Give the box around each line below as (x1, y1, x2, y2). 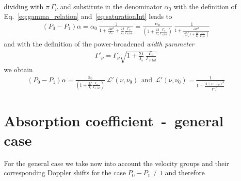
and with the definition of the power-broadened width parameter (4, 39, 194, 49)
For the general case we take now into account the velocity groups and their (4, 158, 229, 168)
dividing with (4, 1, 44, 11)
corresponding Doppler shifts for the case (4, 167, 126, 178)
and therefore (165, 167, 205, 178)
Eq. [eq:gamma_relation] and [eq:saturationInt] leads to (4, 11, 172, 21)
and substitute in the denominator (60, 1, 162, 11)
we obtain (4, 64, 33, 75)
